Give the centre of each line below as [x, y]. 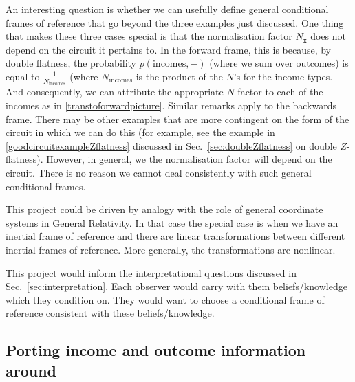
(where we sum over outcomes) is [279, 63]
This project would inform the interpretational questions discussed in [151, 272]
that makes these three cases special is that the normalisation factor [149, 36]
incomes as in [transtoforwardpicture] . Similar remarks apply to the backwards [171, 105]
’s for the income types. [283, 76]
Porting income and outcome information [156, 350]
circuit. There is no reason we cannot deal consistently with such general [159, 172]
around [31, 370]
